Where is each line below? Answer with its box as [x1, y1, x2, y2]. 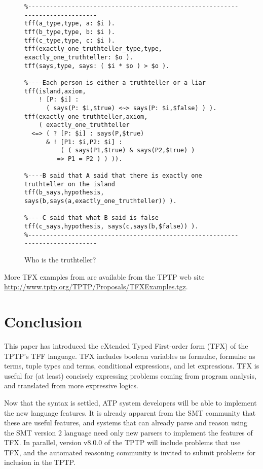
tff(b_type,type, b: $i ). [24, 28, 115, 36]
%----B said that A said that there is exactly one [24, 172, 202, 180]
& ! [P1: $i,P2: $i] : [46, 138, 123, 146]
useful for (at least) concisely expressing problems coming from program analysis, [4, 370, 256, 381]
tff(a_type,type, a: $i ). [24, 20, 115, 27]
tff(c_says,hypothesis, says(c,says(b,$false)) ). [24, 223, 199, 230]
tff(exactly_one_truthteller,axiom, [24, 113, 148, 120]
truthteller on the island [24, 180, 115, 188]
